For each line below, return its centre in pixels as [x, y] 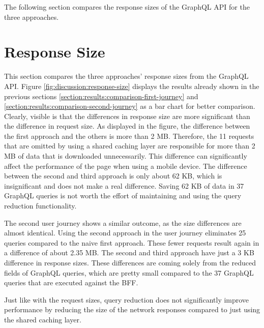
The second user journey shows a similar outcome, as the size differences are [123, 222]
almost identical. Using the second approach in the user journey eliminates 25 [125, 233]
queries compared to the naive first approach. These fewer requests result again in [132, 242]
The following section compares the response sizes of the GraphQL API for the [127, 7]
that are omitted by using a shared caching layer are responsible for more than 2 [130, 146]
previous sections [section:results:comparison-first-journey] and [101, 96]
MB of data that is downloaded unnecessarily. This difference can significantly [126, 156]
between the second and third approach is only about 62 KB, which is [113, 176]
